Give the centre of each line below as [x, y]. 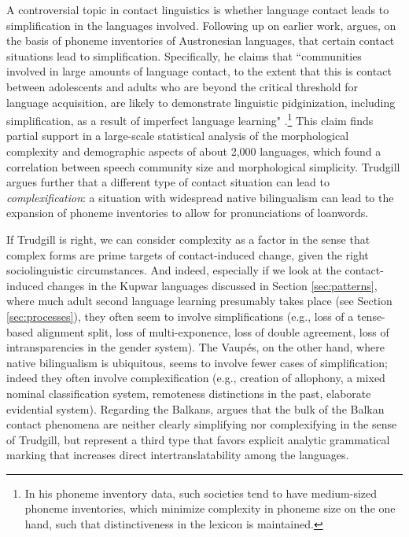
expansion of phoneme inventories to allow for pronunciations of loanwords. [188, 213]
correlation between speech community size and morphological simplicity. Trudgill [203, 166]
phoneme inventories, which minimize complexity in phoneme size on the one [210, 508]
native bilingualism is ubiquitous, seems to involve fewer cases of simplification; [197, 362]
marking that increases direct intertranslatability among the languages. [178, 455]
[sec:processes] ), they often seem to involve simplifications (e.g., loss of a [180, 316]
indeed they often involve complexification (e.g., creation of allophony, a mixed [196, 378]
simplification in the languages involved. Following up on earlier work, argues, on [201, 25]
